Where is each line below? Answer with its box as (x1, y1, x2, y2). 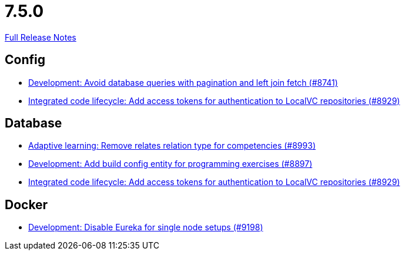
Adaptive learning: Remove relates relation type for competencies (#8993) (28, 140, 316, 151)
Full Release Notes (5, 32, 76, 42)
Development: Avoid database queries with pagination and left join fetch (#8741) (28, 77, 338, 88)
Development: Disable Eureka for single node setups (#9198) (28, 222, 263, 233)
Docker (5, 197, 48, 212)
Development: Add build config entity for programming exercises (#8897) (28, 159, 313, 169)
